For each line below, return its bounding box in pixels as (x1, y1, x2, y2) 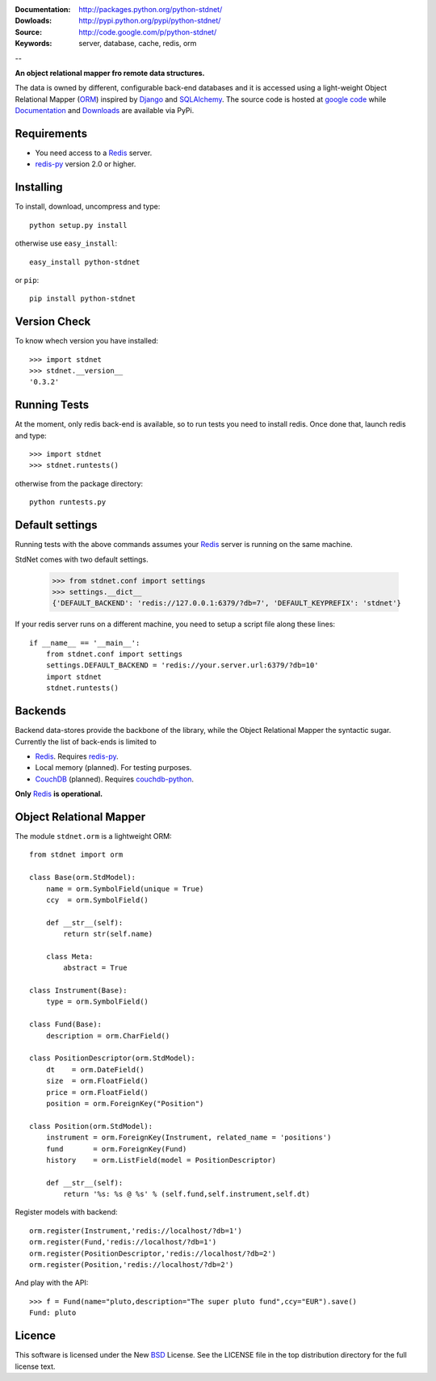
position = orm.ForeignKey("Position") (45, 1099, 204, 1108)
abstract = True (63, 963, 128, 973)
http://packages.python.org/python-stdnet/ (78, 5, 223, 14)
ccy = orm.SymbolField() (45, 895, 149, 904)
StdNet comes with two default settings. (15, 554, 149, 564)
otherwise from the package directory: (15, 478, 144, 488)
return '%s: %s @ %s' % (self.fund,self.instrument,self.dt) (63, 1189, 311, 1199)
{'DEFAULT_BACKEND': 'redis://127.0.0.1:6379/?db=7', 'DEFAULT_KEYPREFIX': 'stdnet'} (52, 599, 401, 608)
